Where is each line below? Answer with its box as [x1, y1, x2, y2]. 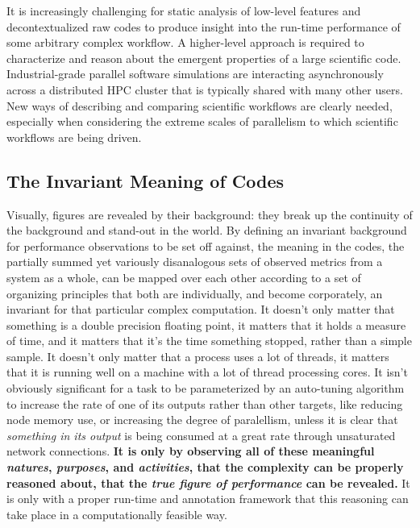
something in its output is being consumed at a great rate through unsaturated [6, 426, 396, 443]
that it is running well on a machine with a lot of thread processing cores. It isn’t [6, 364, 408, 380]
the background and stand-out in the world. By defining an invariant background [6, 222, 407, 239]
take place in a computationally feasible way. [6, 505, 227, 522]
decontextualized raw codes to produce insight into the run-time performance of [6, 18, 401, 35]
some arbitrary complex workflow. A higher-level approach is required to [6, 34, 364, 51]
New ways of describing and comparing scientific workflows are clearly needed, [6, 97, 393, 114]
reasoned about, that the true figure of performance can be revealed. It [6, 474, 410, 491]
